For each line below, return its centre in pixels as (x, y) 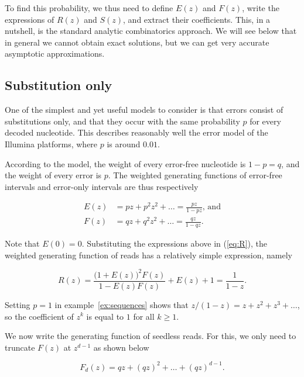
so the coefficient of (39, 316)
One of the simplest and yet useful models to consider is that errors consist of (144, 110)
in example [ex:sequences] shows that (122, 304)
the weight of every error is (53, 175)
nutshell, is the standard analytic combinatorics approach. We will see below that (151, 31)
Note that (22, 243)
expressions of (30, 19)
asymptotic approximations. (55, 53)
